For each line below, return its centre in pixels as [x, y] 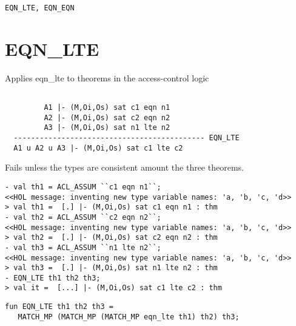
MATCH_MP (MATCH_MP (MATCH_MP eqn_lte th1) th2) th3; [129, 317]
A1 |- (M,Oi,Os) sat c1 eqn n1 [107, 108]
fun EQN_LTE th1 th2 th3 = [59, 307]
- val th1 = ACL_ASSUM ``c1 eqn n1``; [83, 187]
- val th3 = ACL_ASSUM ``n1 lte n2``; [83, 247]
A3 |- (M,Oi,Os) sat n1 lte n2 [107, 128]
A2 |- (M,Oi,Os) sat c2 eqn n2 [107, 117]
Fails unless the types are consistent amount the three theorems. [124, 167]
